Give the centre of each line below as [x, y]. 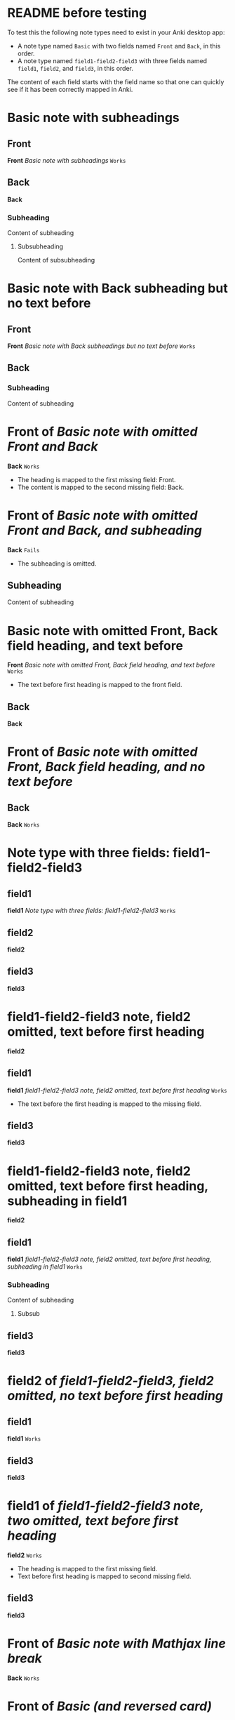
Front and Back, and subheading [105, 530]
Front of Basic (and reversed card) [110, 1706]
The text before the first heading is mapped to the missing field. [109, 1104]
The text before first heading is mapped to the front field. [100, 685]
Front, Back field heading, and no [106, 767]
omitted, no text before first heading [115, 1396]
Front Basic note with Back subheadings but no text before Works [102, 346]
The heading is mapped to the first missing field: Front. [97, 479]
